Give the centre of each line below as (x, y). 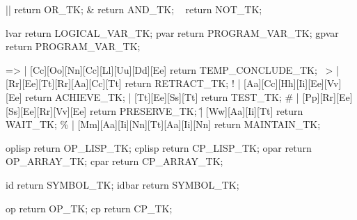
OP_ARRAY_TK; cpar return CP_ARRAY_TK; (114, 161)
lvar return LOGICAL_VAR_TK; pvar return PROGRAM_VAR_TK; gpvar (172, 32)
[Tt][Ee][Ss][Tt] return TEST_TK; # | (217, 96)
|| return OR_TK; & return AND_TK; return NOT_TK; (134, 9)
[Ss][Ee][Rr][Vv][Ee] (46, 110)
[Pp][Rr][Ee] (327, 96)
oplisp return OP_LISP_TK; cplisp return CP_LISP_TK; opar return (159, 147)
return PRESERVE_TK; (143, 110)
